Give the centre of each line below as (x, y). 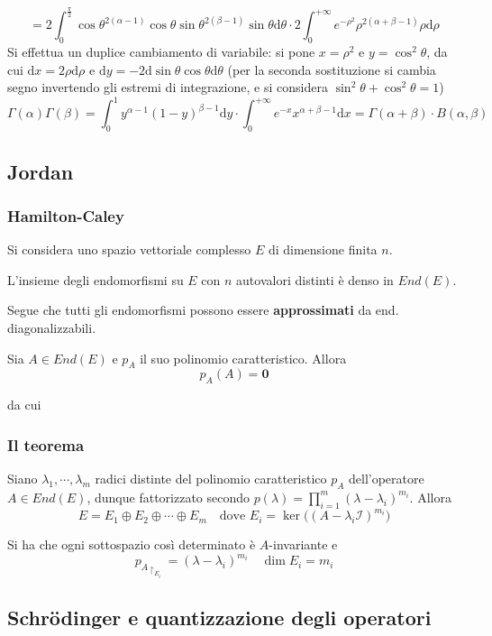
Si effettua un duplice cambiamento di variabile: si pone (161, 52)
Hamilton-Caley (66, 215)
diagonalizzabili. (52, 328)
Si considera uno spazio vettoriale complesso (129, 249)
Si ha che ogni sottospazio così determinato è (132, 544)
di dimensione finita (323, 249)
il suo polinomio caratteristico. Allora (243, 358)
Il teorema (46, 444)
